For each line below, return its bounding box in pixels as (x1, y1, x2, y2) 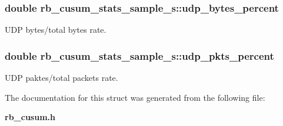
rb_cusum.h (5, 111, 55, 123)
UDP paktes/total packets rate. (5, 71, 118, 84)
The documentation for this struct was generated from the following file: (5, 91, 265, 103)
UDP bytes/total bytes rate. (5, 23, 106, 36)
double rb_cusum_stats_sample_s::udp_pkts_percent (5, 48, 274, 63)
